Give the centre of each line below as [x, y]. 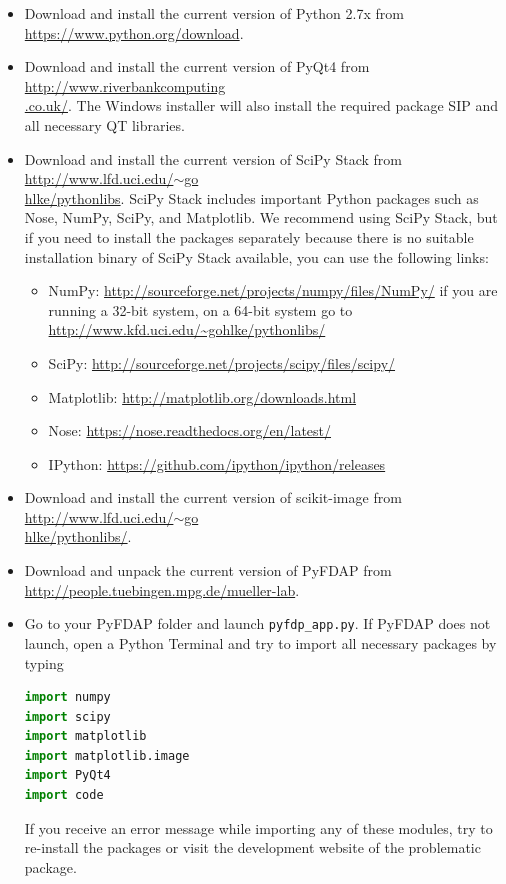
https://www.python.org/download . [134, 32]
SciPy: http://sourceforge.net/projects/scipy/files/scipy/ [222, 362]
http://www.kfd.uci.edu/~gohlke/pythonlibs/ [187, 329]
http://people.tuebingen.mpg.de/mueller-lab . [162, 589]
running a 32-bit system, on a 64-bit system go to [200, 309]
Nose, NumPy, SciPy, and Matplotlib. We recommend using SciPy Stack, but [261, 217]
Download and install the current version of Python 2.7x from [214, 13]
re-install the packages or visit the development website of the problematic [252, 847]
